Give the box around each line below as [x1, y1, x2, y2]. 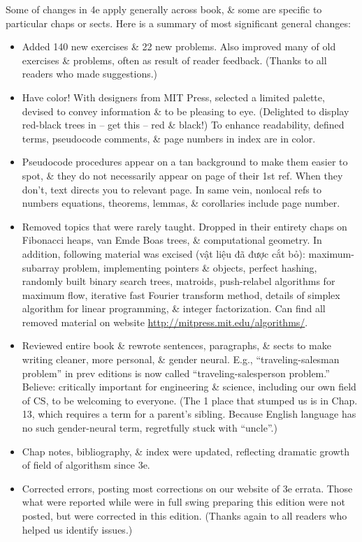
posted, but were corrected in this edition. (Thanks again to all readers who [22, 508, 347, 522]
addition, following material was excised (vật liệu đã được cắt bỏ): [22, 246, 305, 261]
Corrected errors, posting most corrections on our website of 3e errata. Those [22, 481, 353, 495]
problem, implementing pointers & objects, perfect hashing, [62, 260, 317, 274]
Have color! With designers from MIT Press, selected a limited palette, [22, 89, 325, 104]
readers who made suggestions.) [22, 66, 158, 81]
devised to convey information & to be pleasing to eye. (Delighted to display [22, 103, 349, 118]
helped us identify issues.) [22, 522, 133, 536]
